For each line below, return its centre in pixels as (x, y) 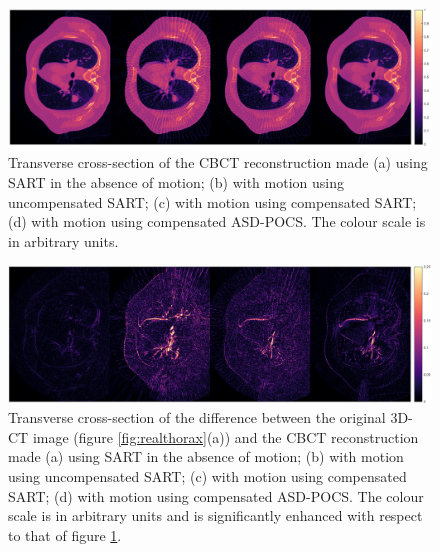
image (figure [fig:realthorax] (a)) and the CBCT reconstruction (225, 436)
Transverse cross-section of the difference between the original (197, 417)
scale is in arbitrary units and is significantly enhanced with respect (215, 515)
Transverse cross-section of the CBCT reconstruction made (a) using (218, 162)
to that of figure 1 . (65, 534)
